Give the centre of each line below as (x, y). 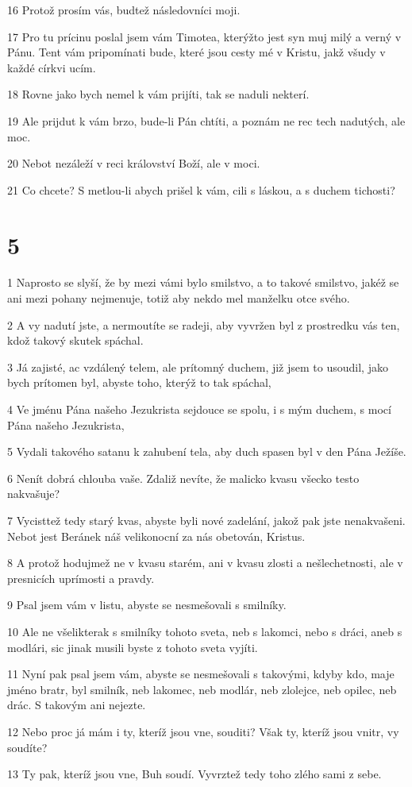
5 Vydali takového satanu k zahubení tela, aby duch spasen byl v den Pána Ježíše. (207, 451)
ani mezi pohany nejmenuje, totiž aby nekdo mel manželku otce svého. (179, 298)
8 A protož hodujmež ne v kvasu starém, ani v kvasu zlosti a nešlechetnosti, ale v (205, 563)
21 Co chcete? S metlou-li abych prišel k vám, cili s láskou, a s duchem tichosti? (201, 189)
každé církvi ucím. (52, 67)
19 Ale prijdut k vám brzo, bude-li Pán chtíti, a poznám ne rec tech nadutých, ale (206, 120)
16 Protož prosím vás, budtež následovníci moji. (124, 10)
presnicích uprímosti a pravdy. (81, 578)
